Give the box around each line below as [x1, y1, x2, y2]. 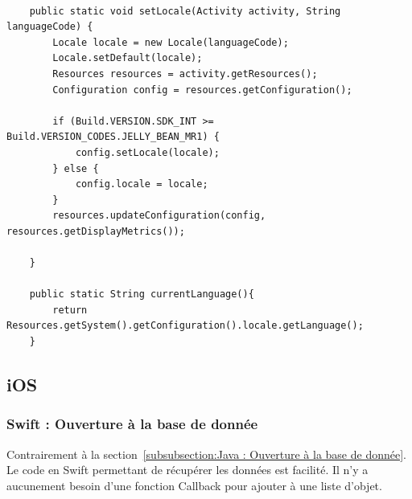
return [52, 304, 88, 316]
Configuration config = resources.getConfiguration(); [52, 84, 352, 96]
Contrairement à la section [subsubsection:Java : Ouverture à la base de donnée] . [6, 445, 406, 462]
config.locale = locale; [75, 178, 208, 190]
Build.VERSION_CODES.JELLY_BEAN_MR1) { [6, 131, 220, 143]
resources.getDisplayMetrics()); [6, 225, 185, 237]
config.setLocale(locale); [75, 146, 220, 158]
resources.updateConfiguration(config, [52, 210, 266, 222]
